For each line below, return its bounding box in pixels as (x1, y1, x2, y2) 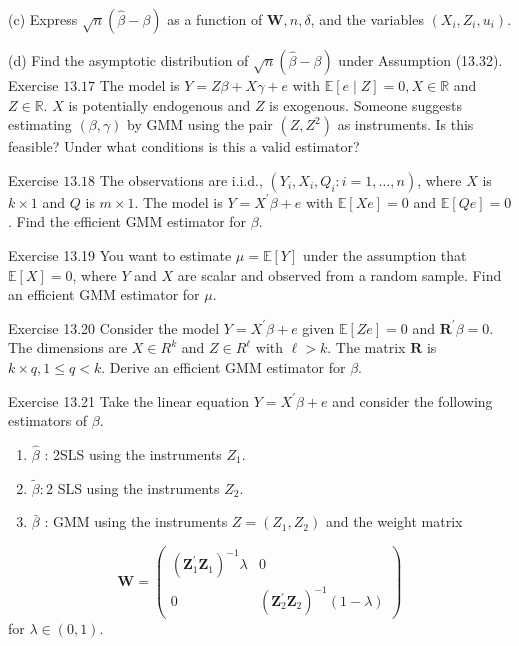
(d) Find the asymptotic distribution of (8, 50, 249, 70)
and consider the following (332, 390, 493, 411)
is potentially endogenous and (68, 94, 251, 115)
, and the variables (310, 9, 424, 29)
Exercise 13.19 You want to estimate (8, 244, 232, 265)
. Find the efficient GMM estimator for (8, 211, 247, 232)
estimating (8, 114, 72, 135)
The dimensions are (8, 337, 128, 358)
